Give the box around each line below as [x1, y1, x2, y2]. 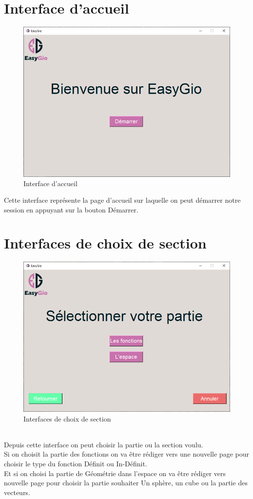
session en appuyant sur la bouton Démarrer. [4, 204, 138, 214]
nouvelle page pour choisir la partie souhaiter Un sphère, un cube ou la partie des [4, 478, 248, 488]
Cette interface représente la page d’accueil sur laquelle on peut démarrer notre [4, 195, 241, 205]
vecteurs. [4, 487, 30, 497]
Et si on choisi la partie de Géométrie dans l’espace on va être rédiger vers [4, 468, 226, 478]
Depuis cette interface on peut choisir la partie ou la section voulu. [4, 439, 203, 449]
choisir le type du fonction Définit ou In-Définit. [4, 458, 147, 468]
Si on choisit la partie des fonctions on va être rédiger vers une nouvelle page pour [4, 449, 249, 459]
